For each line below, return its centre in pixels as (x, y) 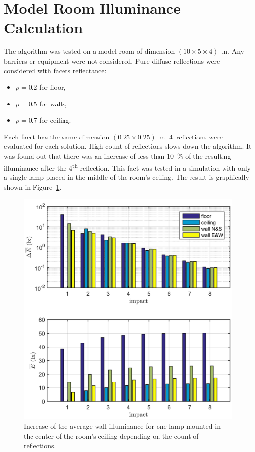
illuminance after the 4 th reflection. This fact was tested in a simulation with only (127, 167)
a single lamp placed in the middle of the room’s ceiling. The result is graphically (127, 177)
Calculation (44, 27)
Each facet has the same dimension (57, 136)
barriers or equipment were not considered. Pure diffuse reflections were (112, 60)
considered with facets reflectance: (55, 70)
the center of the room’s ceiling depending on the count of (111, 435)
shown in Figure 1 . (33, 187)
